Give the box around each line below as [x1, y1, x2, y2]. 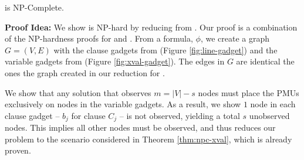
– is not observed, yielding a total [119, 109, 240, 121]
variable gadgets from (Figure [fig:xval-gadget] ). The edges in [5, 55, 225, 67]
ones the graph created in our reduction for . [5, 66, 165, 79]
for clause [71, 109, 106, 121]
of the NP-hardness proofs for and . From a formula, [5, 32, 193, 45]
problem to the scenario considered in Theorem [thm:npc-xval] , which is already [5, 132, 292, 145]
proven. [5, 144, 31, 156]
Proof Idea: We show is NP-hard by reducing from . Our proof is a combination [5, 21, 298, 33]
